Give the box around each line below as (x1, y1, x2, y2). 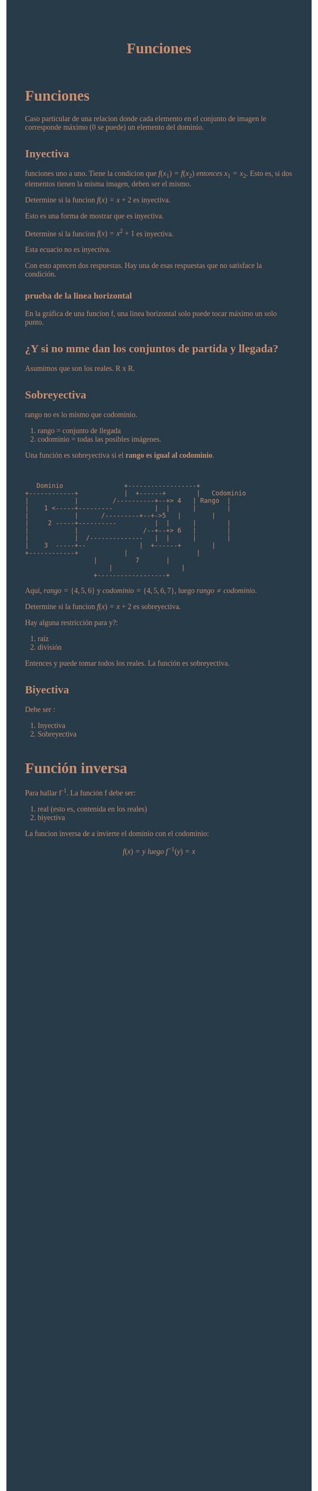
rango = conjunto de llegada (38, 426, 121, 435)
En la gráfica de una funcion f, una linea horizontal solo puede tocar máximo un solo (25, 309, 278, 318)
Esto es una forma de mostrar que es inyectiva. (25, 211, 164, 220)
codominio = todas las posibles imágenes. (38, 435, 162, 444)
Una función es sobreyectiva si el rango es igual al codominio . (25, 451, 215, 460)
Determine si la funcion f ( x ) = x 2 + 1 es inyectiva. (25, 227, 174, 238)
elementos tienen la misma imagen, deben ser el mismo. (25, 179, 192, 188)
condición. (25, 270, 57, 279)
